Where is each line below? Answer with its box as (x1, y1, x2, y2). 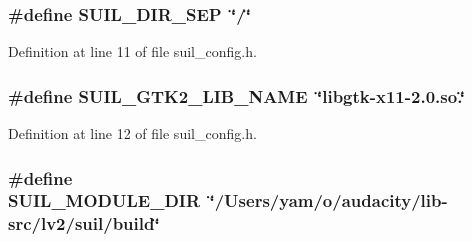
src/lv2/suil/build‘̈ (8, 211, 160, 236)
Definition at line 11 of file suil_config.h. (8, 41, 257, 62)
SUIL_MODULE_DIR (8, 188, 201, 213)
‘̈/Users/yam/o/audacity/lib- (209, 188, 448, 213)
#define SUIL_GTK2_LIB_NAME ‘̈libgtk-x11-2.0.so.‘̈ (8, 83, 465, 108)
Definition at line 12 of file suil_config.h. (8, 123, 257, 144)
